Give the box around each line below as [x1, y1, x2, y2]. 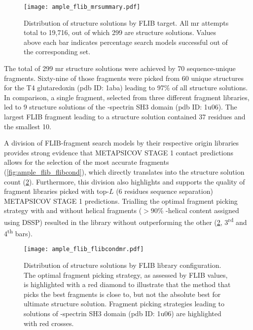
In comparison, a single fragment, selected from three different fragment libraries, [4, 92, 250, 102]
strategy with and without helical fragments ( [4, 205, 142, 216]
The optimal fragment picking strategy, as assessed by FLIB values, [24, 269, 228, 280]
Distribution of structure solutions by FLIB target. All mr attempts [24, 17, 229, 28]
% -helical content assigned [157, 205, 239, 216]
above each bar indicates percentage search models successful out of [24, 37, 228, 47]
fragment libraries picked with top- [4, 186, 109, 196]
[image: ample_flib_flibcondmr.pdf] [24, 246, 144, 253]
